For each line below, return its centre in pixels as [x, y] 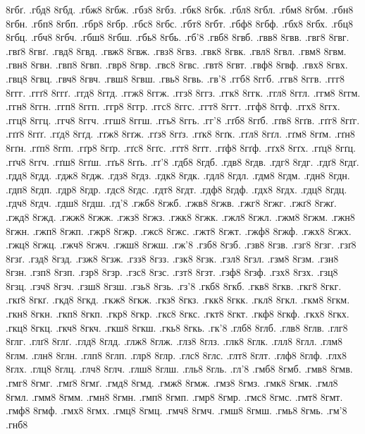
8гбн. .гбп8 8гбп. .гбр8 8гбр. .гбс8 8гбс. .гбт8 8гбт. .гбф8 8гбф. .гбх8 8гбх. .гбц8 [179, 23]
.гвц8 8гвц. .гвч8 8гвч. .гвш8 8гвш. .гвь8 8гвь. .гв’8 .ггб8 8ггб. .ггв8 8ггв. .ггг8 [175, 78]
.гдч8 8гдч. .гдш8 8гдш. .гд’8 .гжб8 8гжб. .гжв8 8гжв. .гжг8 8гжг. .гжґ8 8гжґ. [171, 203]
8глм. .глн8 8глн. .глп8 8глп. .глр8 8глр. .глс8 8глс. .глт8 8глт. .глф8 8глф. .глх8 [176, 355]
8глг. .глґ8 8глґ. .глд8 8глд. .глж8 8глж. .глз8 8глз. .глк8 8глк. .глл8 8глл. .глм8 [174, 341]
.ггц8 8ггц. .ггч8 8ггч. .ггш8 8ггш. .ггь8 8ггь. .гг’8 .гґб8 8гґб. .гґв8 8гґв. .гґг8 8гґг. [183, 120]
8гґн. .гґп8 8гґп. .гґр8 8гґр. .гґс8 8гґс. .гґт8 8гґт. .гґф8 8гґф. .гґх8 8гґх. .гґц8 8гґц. [181, 147]
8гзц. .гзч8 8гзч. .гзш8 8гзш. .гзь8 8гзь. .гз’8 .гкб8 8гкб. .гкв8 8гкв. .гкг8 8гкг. [174, 285]
